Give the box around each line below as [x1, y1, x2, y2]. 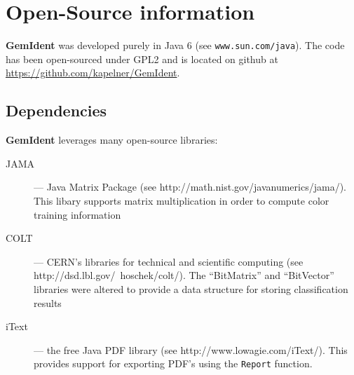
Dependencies [6, 100, 107, 121]
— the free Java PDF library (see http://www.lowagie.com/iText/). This [34, 342, 348, 357]
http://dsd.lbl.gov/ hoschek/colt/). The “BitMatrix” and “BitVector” [34, 268, 334, 282]
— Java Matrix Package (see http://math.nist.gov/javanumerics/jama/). [34, 179, 346, 194]
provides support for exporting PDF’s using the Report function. [34, 356, 313, 371]
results [34, 295, 62, 310]
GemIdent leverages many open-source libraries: [6, 132, 218, 147]
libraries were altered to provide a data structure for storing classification [34, 281, 348, 296]
